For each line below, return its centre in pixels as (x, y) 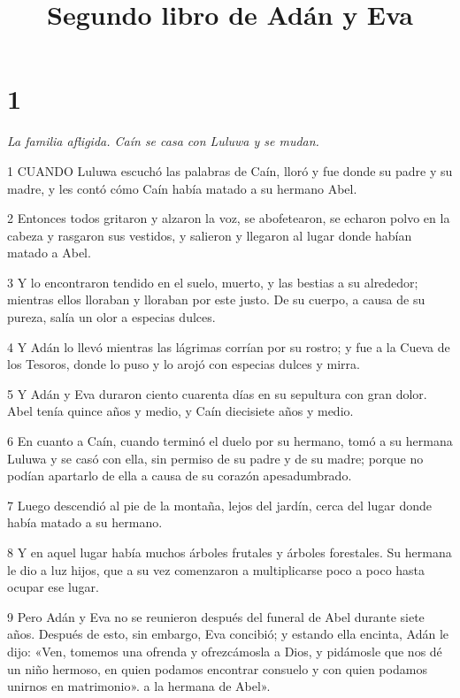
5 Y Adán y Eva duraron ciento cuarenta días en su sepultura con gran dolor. (217, 393)
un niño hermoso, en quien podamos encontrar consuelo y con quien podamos (217, 668)
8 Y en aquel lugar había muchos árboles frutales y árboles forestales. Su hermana (230, 552)
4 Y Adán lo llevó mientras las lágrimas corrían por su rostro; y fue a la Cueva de (229, 346)
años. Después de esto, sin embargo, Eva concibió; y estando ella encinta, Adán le (228, 634)
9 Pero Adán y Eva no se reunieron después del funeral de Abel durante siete (216, 616)
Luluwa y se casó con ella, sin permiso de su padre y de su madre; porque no (215, 458)
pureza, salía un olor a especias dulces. (111, 317)
